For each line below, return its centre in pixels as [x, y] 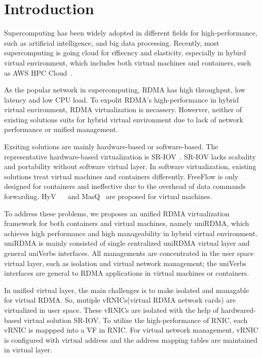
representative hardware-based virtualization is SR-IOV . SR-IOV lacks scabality [130, 156]
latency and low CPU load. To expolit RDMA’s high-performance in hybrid [122, 99]
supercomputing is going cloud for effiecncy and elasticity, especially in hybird [125, 53]
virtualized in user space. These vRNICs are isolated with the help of [111, 310]
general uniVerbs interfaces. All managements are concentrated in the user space [129, 253]
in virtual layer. [28, 350]
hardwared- [238, 310]
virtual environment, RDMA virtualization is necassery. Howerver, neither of [123, 109]
